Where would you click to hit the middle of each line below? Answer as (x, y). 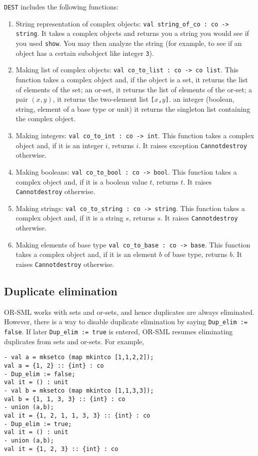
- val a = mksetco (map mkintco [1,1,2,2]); (79, 357)
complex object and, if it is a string (69, 218)
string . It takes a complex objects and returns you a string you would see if (132, 33)
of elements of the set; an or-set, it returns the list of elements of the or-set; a (134, 89)
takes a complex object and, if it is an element (86, 254)
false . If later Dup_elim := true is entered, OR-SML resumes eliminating (119, 332)
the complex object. (46, 118)
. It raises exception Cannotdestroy (193, 145)
